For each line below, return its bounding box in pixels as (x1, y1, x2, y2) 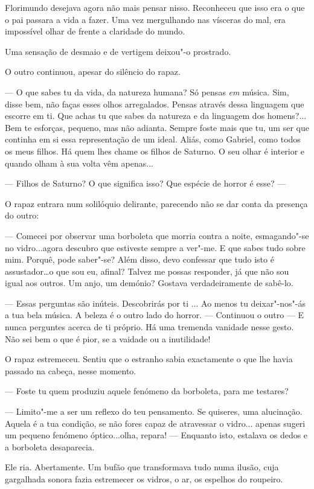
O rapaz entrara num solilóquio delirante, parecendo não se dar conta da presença (5, 197, 308, 209)
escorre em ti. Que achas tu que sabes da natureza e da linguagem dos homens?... (5, 109, 307, 122)
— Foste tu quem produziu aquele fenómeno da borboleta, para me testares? (5, 385, 289, 397)
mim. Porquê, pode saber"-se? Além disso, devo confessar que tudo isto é (5, 253, 274, 266)
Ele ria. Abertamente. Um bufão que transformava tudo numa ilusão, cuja (5, 461, 279, 473)
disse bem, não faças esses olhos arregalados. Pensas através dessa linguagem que (5, 97, 304, 110)
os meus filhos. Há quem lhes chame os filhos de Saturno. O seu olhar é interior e (5, 144, 305, 157)
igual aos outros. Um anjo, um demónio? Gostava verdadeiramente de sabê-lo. (5, 276, 293, 289)
